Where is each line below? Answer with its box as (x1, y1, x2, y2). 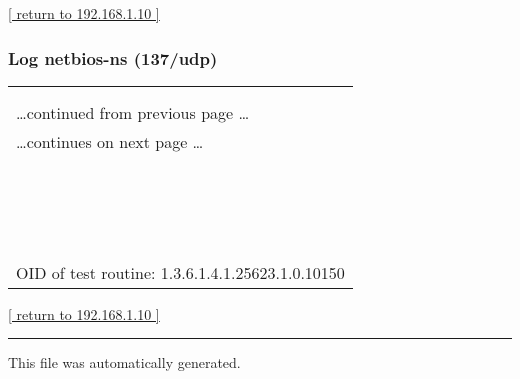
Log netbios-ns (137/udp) (8, 45, 218, 70)
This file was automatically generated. (8, 352, 241, 373)
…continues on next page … (16, 129, 204, 153)
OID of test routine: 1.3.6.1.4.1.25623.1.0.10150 (16, 260, 345, 284)
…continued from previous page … (16, 100, 250, 124)
